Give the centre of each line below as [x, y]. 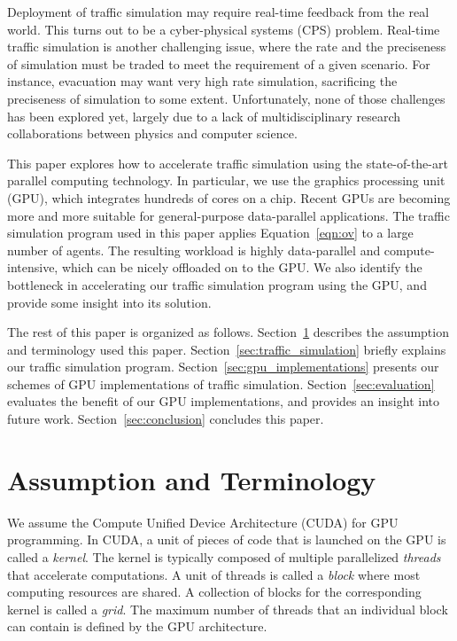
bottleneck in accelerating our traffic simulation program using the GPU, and [217, 284]
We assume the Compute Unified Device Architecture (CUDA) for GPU [203, 522]
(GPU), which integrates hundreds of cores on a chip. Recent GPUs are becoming [229, 197]
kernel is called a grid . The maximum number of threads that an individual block [228, 609]
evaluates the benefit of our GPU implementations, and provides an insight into [223, 401]
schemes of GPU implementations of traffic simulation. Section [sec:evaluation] [221, 383]
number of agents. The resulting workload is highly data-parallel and [194, 250]
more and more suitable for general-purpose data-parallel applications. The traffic [228, 215]
